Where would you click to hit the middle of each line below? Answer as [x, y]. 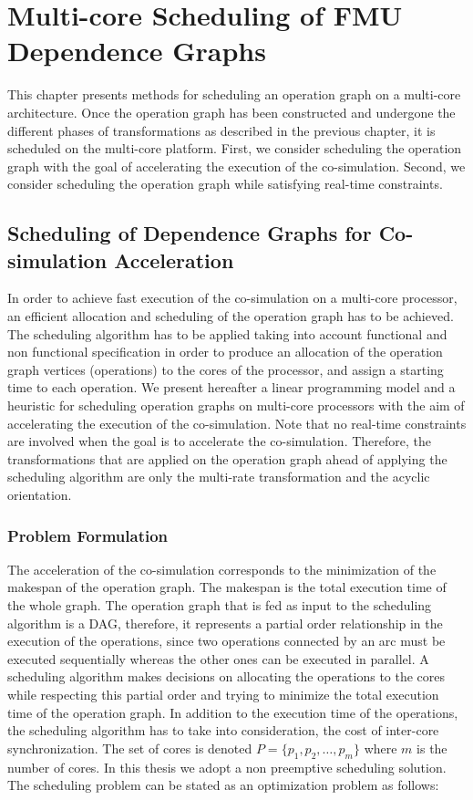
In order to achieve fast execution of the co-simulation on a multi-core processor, [232, 298]
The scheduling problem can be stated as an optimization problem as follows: [223, 785]
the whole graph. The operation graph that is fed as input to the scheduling [220, 605]
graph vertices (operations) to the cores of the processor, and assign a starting [226, 369]
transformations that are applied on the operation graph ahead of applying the [227, 458]
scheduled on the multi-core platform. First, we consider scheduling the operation [235, 148]
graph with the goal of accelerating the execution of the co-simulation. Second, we [236, 166]
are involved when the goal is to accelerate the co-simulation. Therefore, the [219, 441]
